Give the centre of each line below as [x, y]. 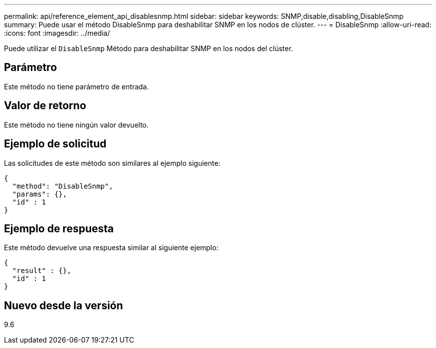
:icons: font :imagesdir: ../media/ [57, 33]
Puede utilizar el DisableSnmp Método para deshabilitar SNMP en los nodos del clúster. [149, 48]
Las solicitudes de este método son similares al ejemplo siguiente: [112, 163]
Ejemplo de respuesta [59, 228]
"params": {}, [40, 194]
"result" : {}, [42, 271]
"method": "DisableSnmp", [63, 186]
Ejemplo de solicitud [55, 144]
